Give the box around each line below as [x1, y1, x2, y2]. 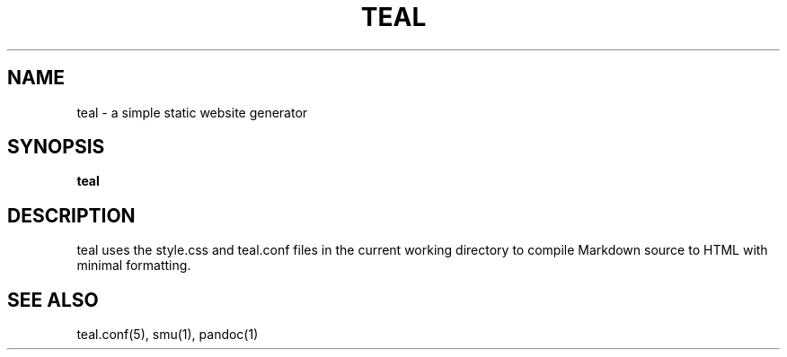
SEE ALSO [7, 288, 99, 311]
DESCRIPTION [7, 204, 136, 227]
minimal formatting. [76, 257, 191, 274]
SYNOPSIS [7, 135, 105, 159]
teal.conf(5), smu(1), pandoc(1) [76, 327, 259, 343]
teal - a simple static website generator [76, 104, 308, 120]
